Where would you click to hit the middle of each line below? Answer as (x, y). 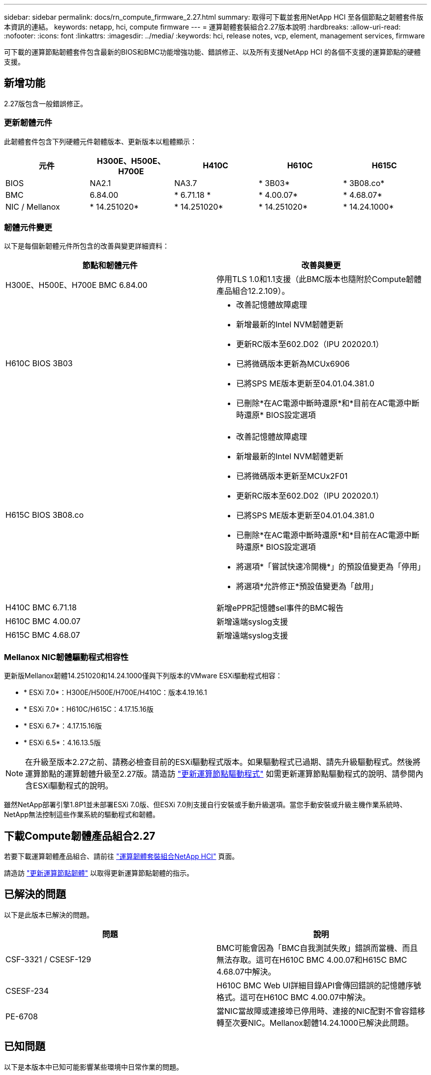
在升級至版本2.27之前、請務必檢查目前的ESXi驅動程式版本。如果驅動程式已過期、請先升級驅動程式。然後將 (223, 762)
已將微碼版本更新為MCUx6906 (293, 364)
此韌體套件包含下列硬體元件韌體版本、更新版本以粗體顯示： (100, 141)
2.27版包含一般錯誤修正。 (46, 103)
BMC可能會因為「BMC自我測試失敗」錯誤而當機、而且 (317, 948)
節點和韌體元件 (110, 266)
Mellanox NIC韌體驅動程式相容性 (66, 657)
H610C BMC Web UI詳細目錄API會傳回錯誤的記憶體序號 (319, 985)
